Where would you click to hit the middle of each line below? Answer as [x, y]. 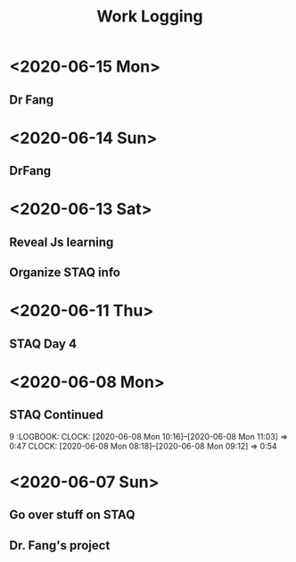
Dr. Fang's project [60, 545]
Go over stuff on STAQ [72, 515]
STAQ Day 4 [43, 344]
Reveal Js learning [62, 242]
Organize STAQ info [65, 273]
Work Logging [150, 17]
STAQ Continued [57, 415]
